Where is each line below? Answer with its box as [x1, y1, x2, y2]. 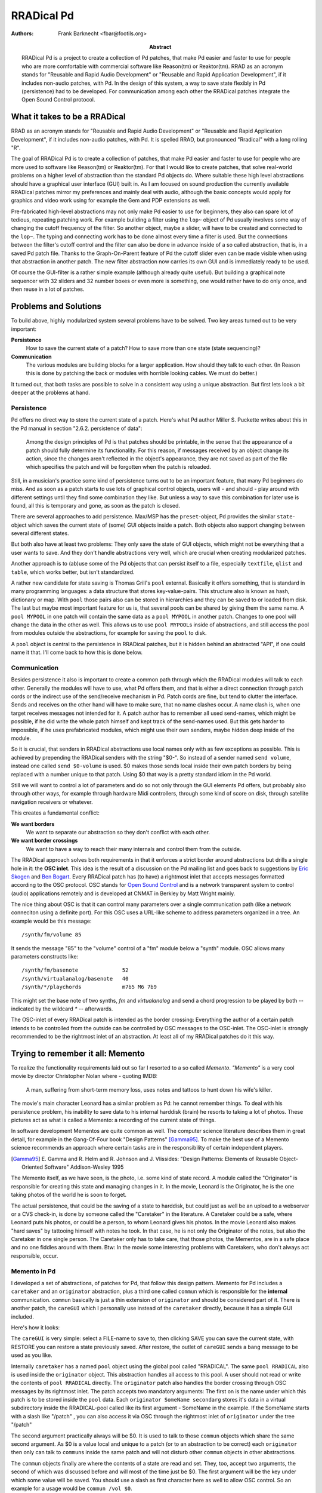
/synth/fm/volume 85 [21, 932, 82, 938]
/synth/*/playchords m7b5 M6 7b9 [21, 984, 157, 991]
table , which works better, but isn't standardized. [11, 568, 135, 576]
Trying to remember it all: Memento [11, 1048, 145, 1058]
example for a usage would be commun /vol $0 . [11, 1485, 132, 1492]
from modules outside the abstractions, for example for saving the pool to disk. [11, 629, 207, 637]
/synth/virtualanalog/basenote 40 [21, 975, 129, 982]
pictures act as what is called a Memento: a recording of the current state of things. [11, 1117, 216, 1123]
